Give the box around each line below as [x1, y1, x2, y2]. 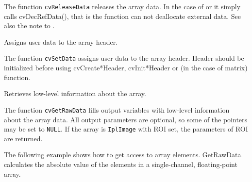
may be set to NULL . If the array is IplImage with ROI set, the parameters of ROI [4, 124, 248, 134]
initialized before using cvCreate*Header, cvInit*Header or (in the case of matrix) [4, 63, 248, 73]
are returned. [4, 133, 43, 143]
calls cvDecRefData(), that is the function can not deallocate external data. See [4, 11, 241, 21]
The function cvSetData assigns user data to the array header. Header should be [4, 53, 244, 63]
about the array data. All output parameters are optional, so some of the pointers [4, 114, 248, 124]
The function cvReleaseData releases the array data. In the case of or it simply [4, 1, 241, 11]
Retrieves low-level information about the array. [4, 88, 146, 99]
